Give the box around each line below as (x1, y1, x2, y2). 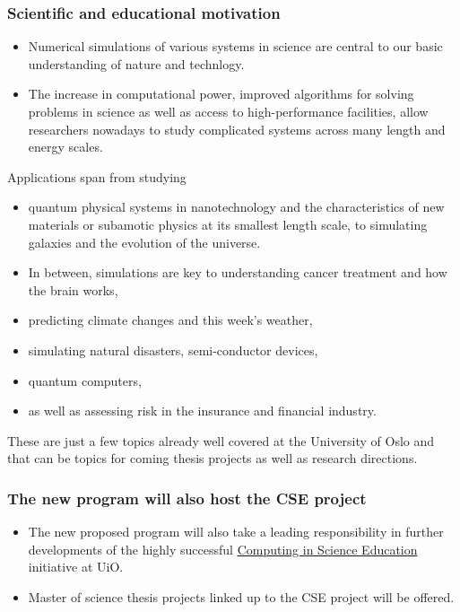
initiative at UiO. (28, 557, 124, 576)
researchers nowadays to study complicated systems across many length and (28, 119, 446, 138)
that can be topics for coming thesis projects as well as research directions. (7, 449, 418, 468)
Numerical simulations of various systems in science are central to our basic (28, 37, 443, 56)
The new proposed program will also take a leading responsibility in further (28, 522, 444, 541)
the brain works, (28, 280, 118, 299)
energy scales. (28, 137, 103, 156)
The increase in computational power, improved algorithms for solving (28, 84, 414, 103)
